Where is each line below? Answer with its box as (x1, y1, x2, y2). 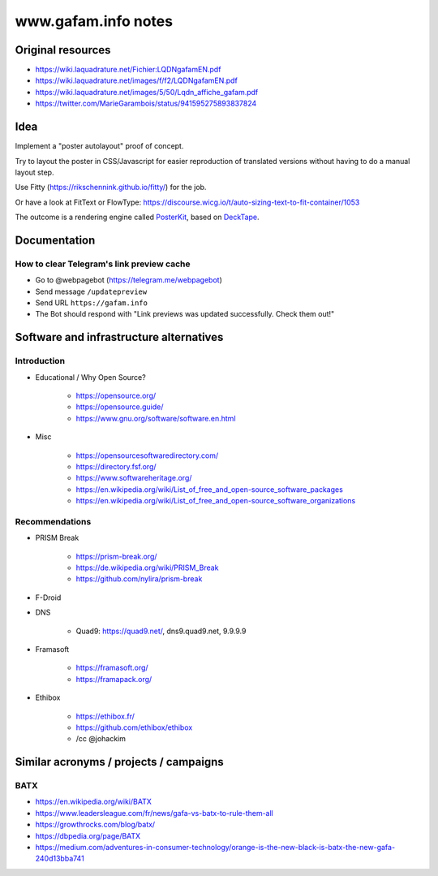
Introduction (15, 356, 65, 367)
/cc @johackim (75, 734, 126, 744)
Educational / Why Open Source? (35, 372, 146, 382)
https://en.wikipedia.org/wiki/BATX (35, 796, 152, 807)
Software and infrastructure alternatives (15, 330, 224, 344)
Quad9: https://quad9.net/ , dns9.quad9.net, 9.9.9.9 (75, 626, 247, 636)
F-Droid (35, 593, 62, 602)
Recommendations (15, 516, 92, 527)
